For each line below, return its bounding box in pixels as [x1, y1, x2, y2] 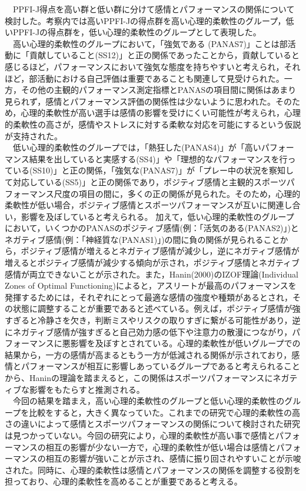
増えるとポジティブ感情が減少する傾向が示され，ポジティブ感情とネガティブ [5, 256, 300, 269]
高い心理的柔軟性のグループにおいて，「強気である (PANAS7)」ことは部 [12, 37, 288, 49]
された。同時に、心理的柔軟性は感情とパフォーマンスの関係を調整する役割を [5, 463, 301, 476]
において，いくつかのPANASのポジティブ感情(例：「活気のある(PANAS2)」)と [5, 222, 299, 234]
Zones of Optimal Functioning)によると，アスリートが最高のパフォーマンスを [5, 279, 297, 292]
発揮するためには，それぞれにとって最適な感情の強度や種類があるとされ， [5, 290, 292, 303]
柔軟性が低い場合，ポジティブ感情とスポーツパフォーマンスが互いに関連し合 [5, 199, 301, 211]
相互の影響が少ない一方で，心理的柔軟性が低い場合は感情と [45, 440, 277, 453]
